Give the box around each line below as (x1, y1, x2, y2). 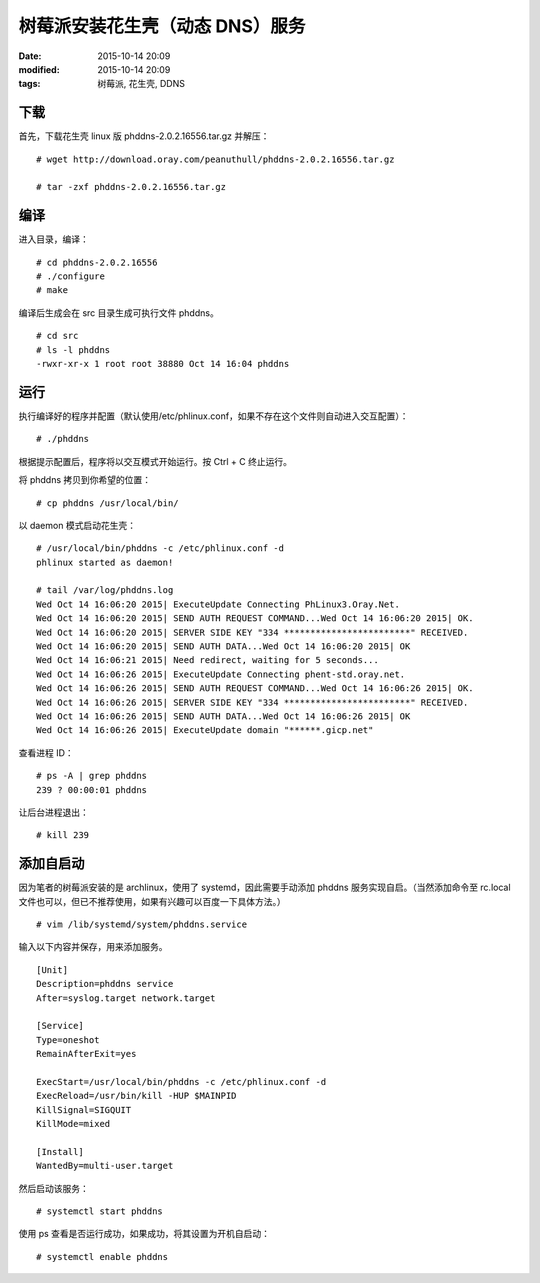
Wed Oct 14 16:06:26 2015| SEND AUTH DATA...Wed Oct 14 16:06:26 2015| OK (36, 710, 411, 722)
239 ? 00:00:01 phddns (36, 784, 148, 795)
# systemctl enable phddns (36, 1251, 169, 1262)
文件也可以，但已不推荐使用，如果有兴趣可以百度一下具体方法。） (18, 895, 286, 907)
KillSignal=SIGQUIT (36, 1104, 132, 1115)
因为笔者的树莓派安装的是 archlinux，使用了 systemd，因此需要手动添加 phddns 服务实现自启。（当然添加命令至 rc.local (18, 881, 511, 894)
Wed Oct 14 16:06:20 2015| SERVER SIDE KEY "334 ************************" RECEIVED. (36, 626, 469, 638)
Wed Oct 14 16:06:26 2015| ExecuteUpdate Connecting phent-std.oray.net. (36, 668, 406, 680)
